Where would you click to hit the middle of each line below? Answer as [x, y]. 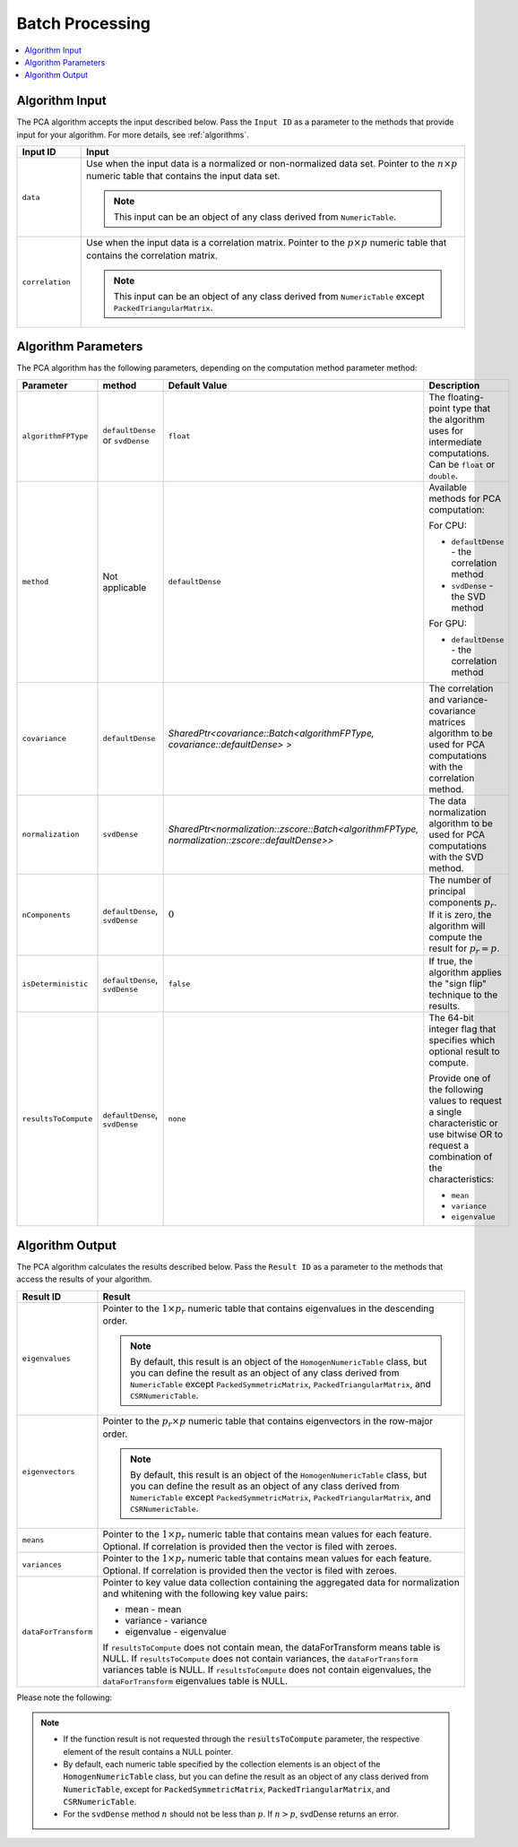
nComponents [46, 915]
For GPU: [448, 623]
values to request [465, 1100]
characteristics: [462, 1179]
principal [447, 891]
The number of [460, 880]
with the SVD [456, 857]
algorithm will [457, 926]
